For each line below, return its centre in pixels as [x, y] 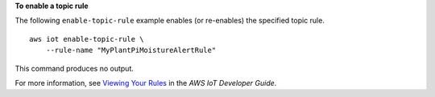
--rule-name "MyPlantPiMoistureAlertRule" [131, 51]
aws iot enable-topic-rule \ [87, 39]
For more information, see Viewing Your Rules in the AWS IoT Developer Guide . [146, 83]
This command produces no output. [75, 68]
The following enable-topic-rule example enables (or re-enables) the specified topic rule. [170, 21]
